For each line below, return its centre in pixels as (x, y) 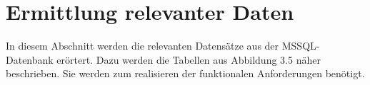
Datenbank (30, 59)
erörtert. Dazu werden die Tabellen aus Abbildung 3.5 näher (189, 59)
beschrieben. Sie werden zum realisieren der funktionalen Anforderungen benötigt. (185, 73)
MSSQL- (301, 46)
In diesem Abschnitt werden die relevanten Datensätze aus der (142, 46)
